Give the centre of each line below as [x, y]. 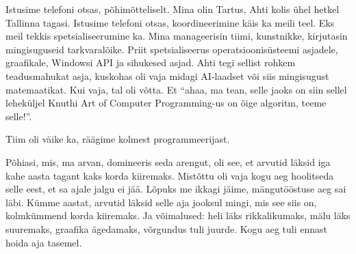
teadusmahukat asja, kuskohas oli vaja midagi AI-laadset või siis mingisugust [167, 75]
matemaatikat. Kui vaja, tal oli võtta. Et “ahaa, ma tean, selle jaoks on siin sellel [176, 89]
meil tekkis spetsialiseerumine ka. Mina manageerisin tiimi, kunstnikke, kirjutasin [177, 36]
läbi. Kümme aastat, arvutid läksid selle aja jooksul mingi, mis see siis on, [161, 202]
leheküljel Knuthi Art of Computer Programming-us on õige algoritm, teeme [166, 103]
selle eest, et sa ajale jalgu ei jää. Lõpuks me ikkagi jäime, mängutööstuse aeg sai [176, 189]
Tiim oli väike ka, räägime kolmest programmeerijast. [118, 139]
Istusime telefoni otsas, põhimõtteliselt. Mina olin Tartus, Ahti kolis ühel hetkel [173, 9]
